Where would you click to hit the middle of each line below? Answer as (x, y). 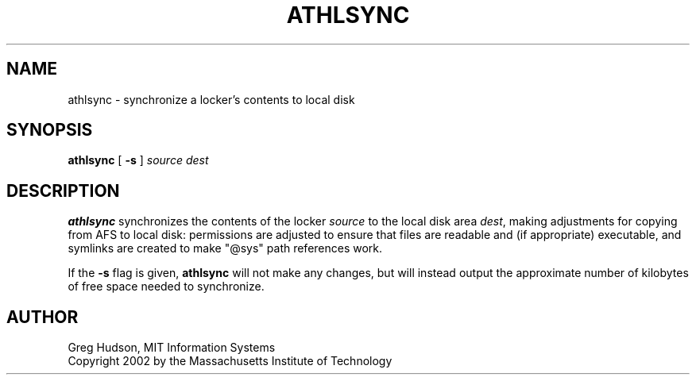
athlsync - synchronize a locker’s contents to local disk (211, 99)
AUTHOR (43, 317)
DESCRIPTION (63, 190)
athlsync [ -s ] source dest (138, 160)
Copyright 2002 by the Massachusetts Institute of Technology (230, 361)
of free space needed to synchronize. (166, 287)
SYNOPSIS (50, 130)
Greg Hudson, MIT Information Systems (172, 348)
